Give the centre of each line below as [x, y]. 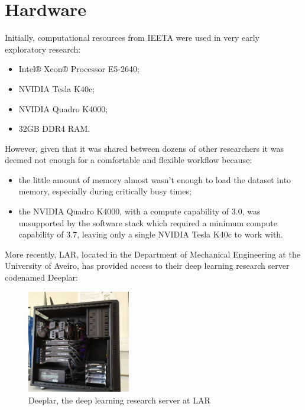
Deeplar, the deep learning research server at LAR [119, 400]
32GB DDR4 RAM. [54, 128]
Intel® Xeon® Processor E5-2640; [79, 69]
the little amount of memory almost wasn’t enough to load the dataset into [155, 179]
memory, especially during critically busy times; [105, 191]
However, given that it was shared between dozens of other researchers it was [144, 148]
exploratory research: [43, 49]
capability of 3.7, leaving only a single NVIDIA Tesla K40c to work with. [151, 234]
